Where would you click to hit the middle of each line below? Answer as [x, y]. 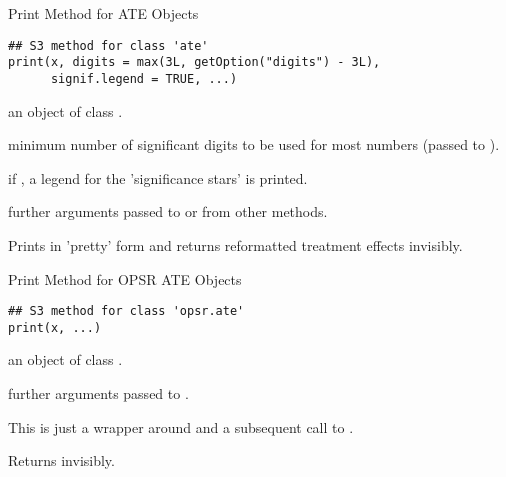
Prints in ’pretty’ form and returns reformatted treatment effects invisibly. [235, 244]
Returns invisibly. [61, 460]
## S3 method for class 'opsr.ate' [126, 311]
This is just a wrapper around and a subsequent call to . [181, 426]
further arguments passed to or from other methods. [168, 211]
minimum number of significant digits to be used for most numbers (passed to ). [254, 144]
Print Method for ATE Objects [103, 13]
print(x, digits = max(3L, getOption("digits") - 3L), [194, 62]
